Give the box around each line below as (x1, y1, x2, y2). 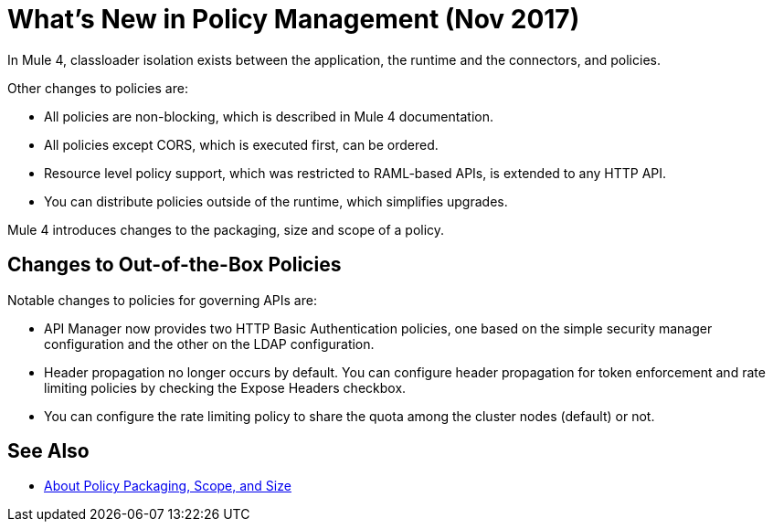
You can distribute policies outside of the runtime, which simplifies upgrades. (44, 193, 508, 209)
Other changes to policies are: (7, 79, 188, 96)
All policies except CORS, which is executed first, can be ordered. (44, 136, 439, 153)
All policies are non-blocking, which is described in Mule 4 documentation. (44, 108, 493, 124)
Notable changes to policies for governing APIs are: (7, 291, 317, 308)
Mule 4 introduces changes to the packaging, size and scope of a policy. (7, 221, 445, 238)
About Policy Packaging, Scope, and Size (44, 478, 291, 494)
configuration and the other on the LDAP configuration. (44, 335, 375, 352)
